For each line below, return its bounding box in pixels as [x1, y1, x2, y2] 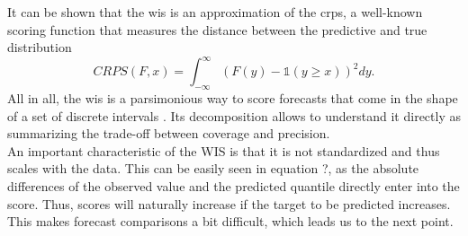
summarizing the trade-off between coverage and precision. [7, 124, 330, 143]
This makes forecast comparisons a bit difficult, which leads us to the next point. [7, 212, 454, 231]
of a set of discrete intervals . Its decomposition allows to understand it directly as [7, 106, 461, 125]
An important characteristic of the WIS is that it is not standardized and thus [7, 141, 440, 160]
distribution [7, 38, 72, 57]
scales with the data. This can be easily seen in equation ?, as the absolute [7, 159, 419, 178]
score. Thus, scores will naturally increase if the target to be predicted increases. [7, 194, 451, 213]
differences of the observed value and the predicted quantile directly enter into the [7, 177, 460, 196]
